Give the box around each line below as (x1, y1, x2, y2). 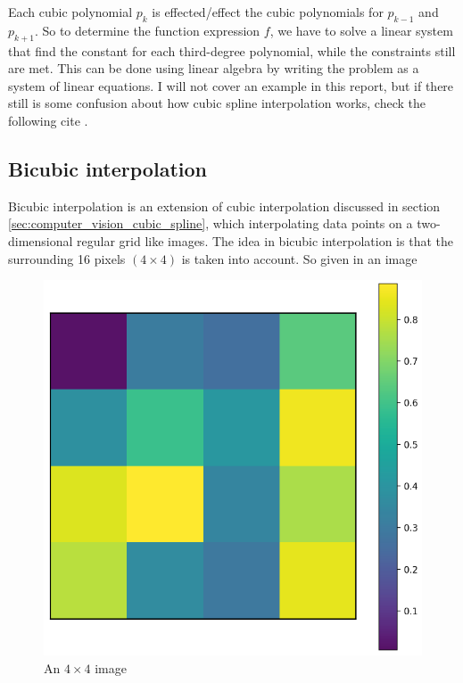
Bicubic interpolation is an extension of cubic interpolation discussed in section (8, 196, 441, 215)
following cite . (8, 111, 88, 129)
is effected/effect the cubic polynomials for (152, 3, 384, 21)
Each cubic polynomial (8, 3, 133, 21)
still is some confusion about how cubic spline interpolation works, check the (8, 94, 426, 112)
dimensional (8, 231, 73, 250)
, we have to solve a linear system (269, 21, 453, 39)
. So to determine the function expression (34, 21, 260, 39)
